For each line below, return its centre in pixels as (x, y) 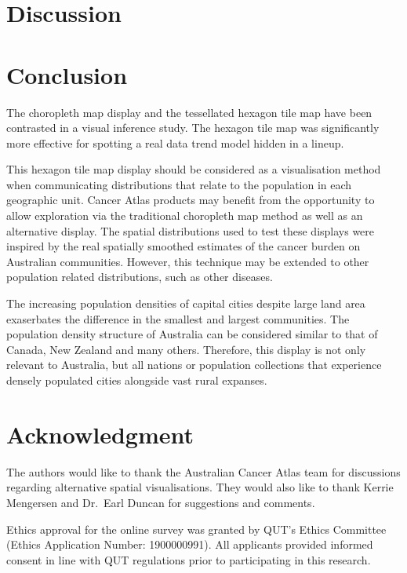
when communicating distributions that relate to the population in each (179, 184)
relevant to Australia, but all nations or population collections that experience (194, 365)
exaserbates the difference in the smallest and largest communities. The (178, 318)
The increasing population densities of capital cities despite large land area (186, 303)
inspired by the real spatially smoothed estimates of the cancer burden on (184, 246)
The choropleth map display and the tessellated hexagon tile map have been (189, 112)
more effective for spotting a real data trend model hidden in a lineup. (175, 142)
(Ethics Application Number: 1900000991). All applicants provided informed (190, 544)
